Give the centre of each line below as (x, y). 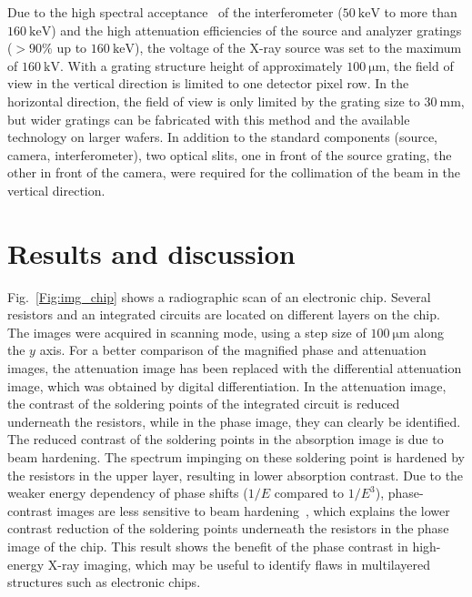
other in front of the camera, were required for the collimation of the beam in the (234, 172)
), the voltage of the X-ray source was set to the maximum (298, 48)
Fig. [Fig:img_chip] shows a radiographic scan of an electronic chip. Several (219, 296)
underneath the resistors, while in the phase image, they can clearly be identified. (234, 421)
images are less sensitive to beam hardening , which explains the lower (253, 510)
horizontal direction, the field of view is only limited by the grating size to (214, 101)
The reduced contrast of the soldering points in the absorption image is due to (226, 439)
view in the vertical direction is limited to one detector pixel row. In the (208, 83)
